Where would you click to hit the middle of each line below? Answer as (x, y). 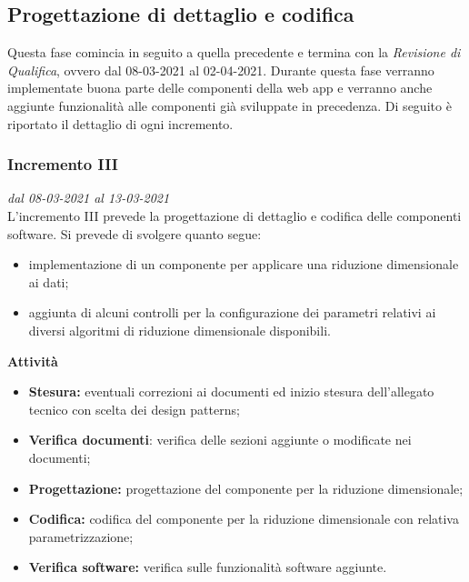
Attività (33, 361)
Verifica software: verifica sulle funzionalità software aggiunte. (208, 567)
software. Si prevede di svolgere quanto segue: (135, 233)
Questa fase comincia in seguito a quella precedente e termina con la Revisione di (234, 52)
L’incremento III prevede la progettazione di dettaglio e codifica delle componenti (234, 215)
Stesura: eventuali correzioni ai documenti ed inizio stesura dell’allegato (231, 391)
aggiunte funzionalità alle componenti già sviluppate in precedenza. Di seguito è (230, 105)
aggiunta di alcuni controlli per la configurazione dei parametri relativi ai (232, 312)
